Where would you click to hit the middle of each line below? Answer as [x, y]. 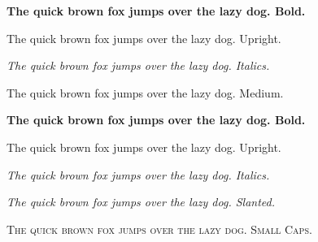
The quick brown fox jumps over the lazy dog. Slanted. [141, 202]
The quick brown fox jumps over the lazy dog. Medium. [145, 92]
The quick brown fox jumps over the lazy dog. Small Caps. [159, 229]
